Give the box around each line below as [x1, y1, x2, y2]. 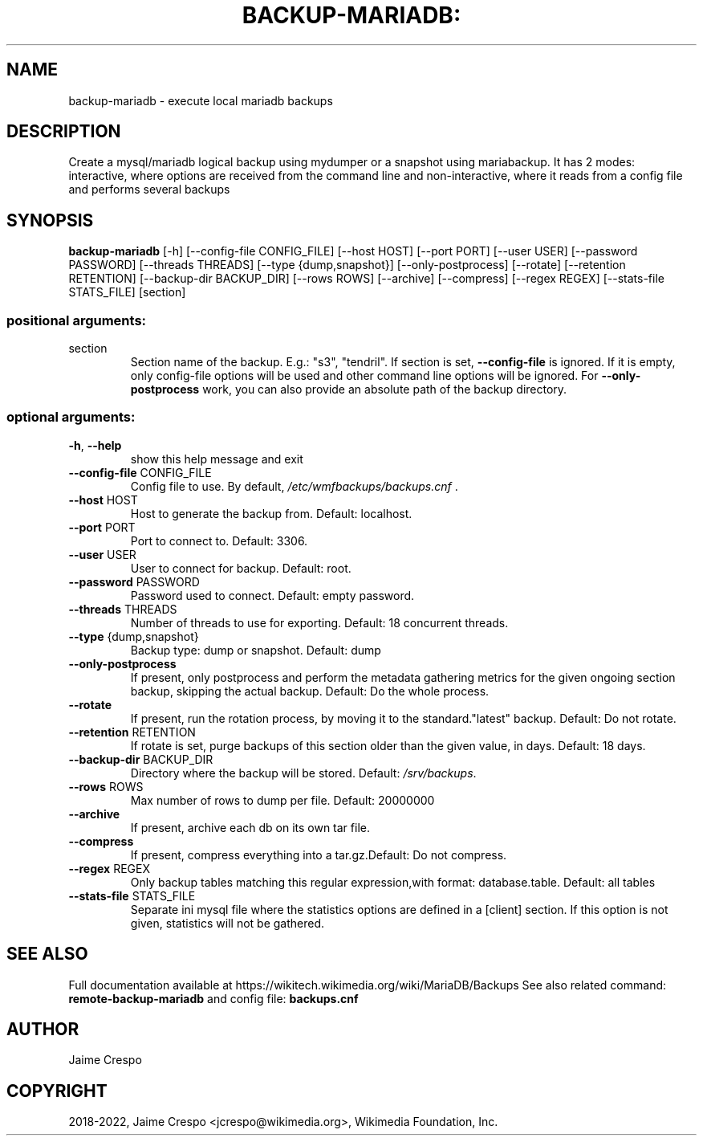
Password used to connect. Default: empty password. [130, 588, 415, 602]
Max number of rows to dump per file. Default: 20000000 [130, 793, 435, 807]
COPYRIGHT [6, 1080, 108, 1101]
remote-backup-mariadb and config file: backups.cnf [68, 991, 359, 1005]
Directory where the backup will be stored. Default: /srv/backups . [130, 765, 477, 780]
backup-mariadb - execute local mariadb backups [68, 93, 333, 108]
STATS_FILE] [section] [68, 285, 186, 300]
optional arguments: [6, 409, 136, 426]
